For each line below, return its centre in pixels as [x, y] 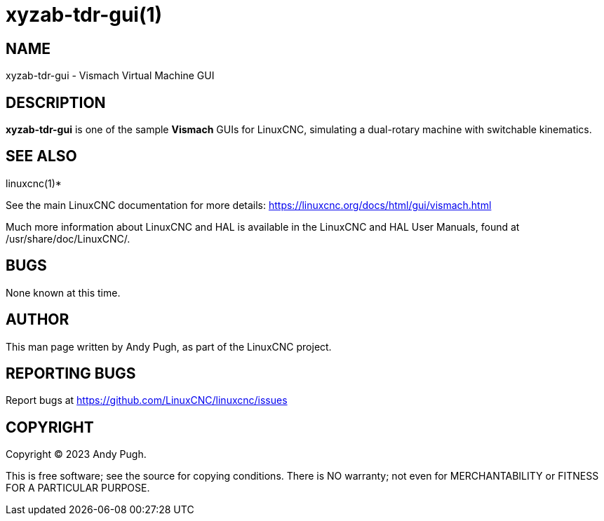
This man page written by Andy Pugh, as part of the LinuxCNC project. [169, 346]
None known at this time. [63, 292]
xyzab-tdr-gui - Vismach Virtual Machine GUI [110, 76]
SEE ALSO [41, 156]
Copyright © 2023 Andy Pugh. [76, 454]
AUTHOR [38, 320]
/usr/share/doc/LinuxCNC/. [68, 238]
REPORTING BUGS [71, 373]
